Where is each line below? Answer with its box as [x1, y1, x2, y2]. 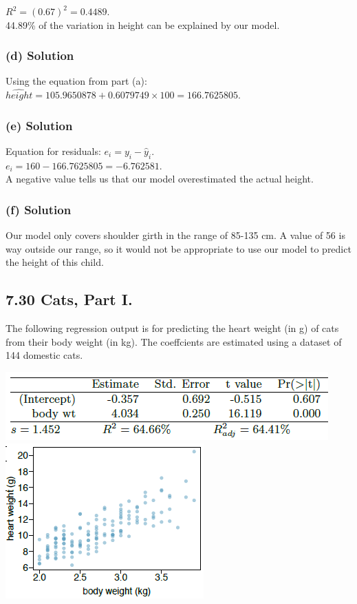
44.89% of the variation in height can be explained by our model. [6, 17, 280, 32]
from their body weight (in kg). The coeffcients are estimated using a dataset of [6, 334, 342, 348]
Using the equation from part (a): [6, 74, 147, 88]
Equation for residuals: [6, 144, 101, 158]
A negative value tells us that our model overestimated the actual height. [6, 171, 314, 186]
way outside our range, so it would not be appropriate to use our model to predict [6, 241, 351, 256]
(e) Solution [6, 116, 73, 134]
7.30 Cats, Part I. [6, 289, 133, 310]
